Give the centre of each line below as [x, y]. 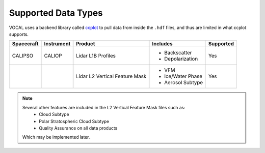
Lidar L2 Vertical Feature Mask [111, 76]
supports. [19, 34]
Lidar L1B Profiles [96, 56]
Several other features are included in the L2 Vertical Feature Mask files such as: [104, 107]
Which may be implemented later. [56, 137]
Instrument [57, 44]
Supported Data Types [56, 13]
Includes [162, 44]
